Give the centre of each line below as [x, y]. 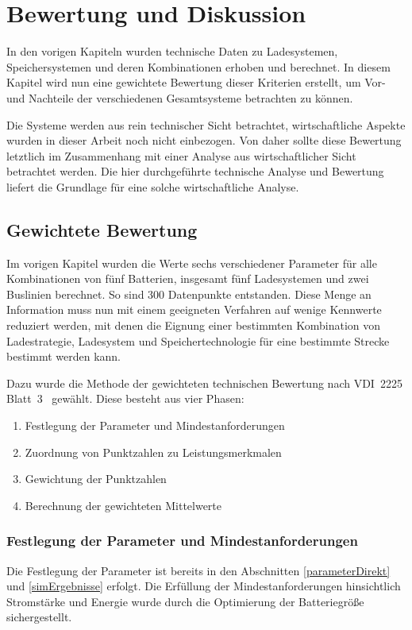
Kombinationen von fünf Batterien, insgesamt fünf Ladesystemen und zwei [188, 278]
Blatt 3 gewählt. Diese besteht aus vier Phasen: [125, 398]
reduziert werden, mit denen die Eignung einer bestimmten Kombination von [194, 325]
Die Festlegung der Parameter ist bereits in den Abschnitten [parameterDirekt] [198, 570]
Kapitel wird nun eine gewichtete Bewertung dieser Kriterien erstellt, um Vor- [196, 82]
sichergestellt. [39, 617]
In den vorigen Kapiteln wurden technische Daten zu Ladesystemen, [172, 51]
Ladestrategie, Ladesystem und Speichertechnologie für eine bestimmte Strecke [198, 340]
